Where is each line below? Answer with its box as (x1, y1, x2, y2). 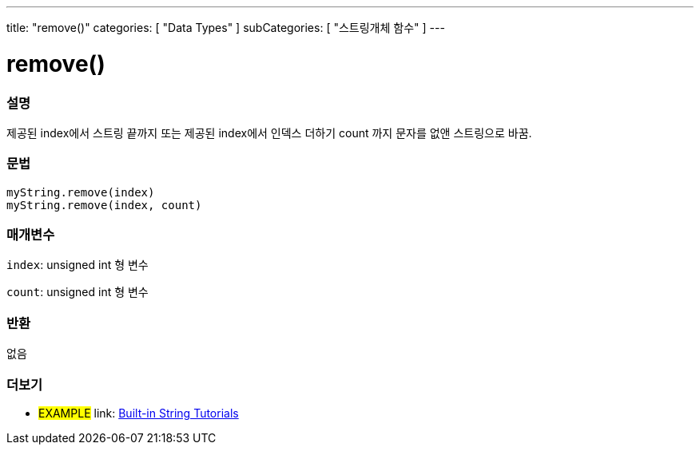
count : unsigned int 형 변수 (6, 285, 149, 299)
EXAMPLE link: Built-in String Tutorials (38, 406, 239, 420)
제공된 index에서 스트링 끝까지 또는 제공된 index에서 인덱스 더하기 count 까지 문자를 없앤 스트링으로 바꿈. (6, 125, 532, 140)
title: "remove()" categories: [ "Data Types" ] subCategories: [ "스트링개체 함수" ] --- (6, 21, 445, 34)
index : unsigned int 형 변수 (6, 258, 149, 272)
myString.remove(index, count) (6, 198, 202, 212)
